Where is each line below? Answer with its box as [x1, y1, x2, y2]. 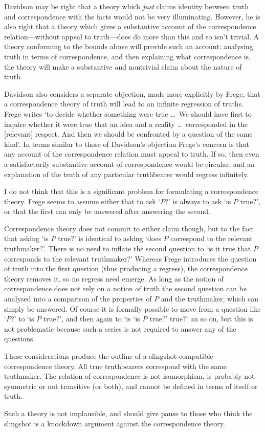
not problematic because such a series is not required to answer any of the [4, 323, 236, 334]
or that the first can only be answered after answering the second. [4, 206, 210, 217]
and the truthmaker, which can [161, 293, 259, 304]
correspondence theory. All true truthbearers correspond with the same [4, 360, 227, 371]
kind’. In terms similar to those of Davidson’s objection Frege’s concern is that [4, 138, 250, 149]
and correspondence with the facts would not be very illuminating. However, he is [4, 11, 260, 21]
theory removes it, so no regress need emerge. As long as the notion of [4, 273, 224, 284]
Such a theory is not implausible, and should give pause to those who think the [4, 407, 253, 418]
